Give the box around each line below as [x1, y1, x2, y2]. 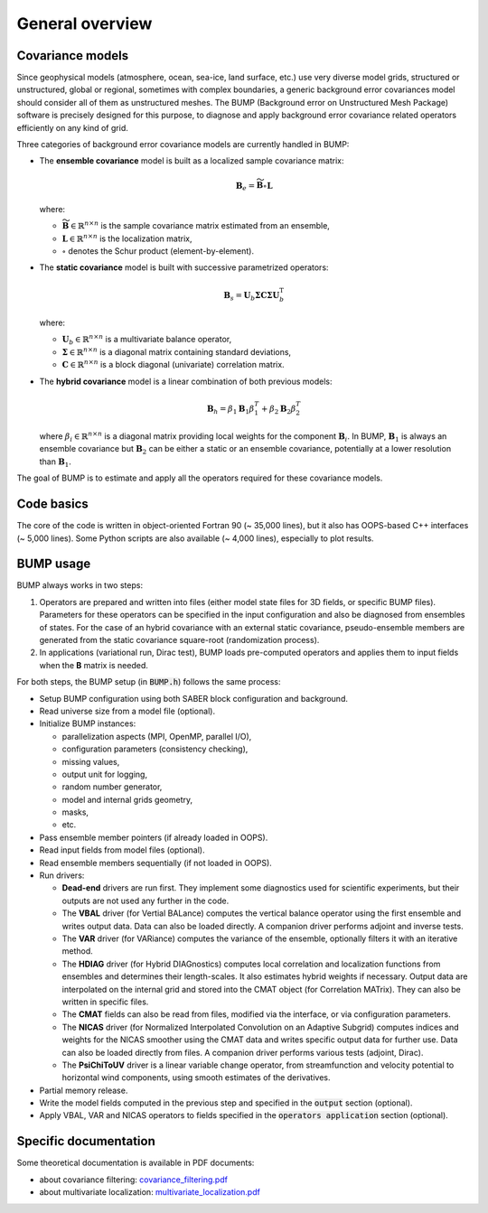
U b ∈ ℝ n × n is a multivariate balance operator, [61, 332, 232, 347]
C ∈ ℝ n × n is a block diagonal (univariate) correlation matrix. [61, 358, 285, 370]
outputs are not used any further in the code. [61, 895, 230, 906]
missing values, [61, 756, 120, 767]
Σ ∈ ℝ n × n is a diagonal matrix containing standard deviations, [61, 346, 292, 357]
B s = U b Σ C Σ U [222, 290, 280, 303]
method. [61, 946, 94, 956]
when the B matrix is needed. [39, 659, 149, 670]
